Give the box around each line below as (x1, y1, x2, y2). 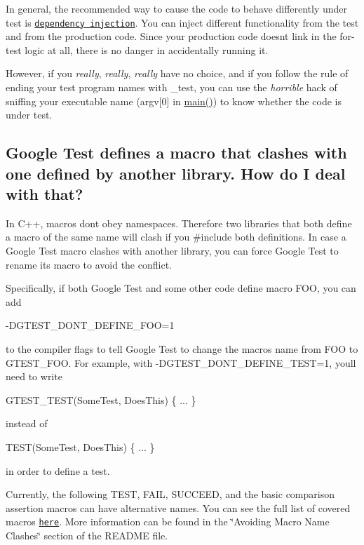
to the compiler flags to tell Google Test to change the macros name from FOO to (6, 341, 358, 356)
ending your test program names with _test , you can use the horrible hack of (6, 80, 337, 95)
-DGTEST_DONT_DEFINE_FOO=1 (6, 318, 175, 332)
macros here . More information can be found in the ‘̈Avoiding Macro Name (6, 514, 330, 529)
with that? (6, 182, 83, 204)
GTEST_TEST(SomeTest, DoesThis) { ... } (6, 392, 196, 407)
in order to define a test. (6, 463, 110, 478)
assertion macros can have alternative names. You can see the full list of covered (6, 500, 351, 515)
